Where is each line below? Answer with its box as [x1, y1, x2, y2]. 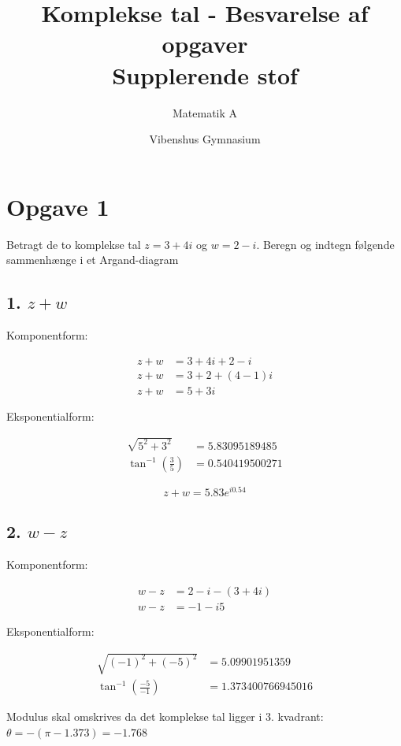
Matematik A [172, 104, 238, 121]
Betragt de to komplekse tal [6, 236, 141, 252]
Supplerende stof [112, 58, 298, 91]
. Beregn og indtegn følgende [256, 236, 395, 252]
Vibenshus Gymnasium [149, 131, 261, 147]
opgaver [162, 28, 248, 60]
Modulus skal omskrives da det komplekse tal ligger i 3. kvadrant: [6, 708, 324, 725]
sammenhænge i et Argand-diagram [6, 251, 179, 268]
